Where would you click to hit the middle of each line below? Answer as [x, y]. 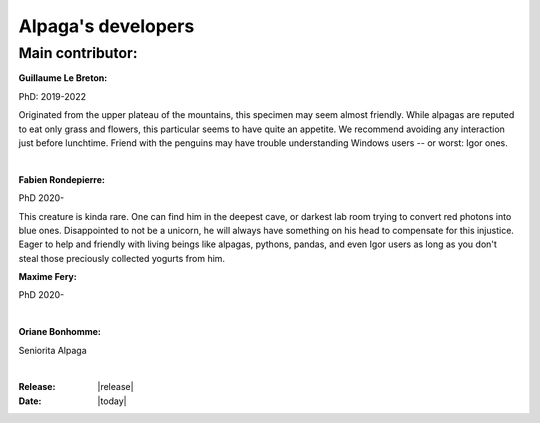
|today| [112, 401]
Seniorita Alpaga [52, 350]
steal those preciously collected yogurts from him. [121, 258]
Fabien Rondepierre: [61, 179]
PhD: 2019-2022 [52, 96]
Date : [30, 401]
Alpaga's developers [106, 26]
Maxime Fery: [47, 277]
